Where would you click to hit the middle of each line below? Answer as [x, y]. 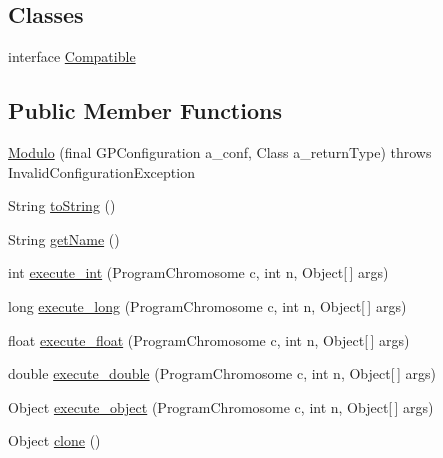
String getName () [64, 238]
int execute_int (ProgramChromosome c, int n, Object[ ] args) [198, 272]
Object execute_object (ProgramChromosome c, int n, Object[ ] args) [221, 406]
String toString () [62, 205]
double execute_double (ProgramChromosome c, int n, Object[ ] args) [222, 373]
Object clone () [54, 440]
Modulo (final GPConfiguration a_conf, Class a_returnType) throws [220, 152]
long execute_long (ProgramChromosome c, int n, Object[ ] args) [207, 305]
